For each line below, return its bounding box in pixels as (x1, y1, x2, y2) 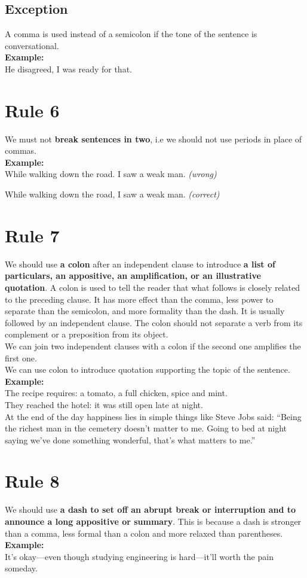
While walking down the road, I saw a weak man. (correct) (5, 188, 220, 200)
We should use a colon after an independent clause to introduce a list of (5, 257, 275, 270)
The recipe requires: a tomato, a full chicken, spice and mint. (5, 387, 228, 399)
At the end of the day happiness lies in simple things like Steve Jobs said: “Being (5, 410, 302, 422)
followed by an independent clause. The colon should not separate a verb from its (5, 316, 303, 328)
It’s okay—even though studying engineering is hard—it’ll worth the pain (5, 550, 274, 562)
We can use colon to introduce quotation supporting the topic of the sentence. (5, 363, 290, 376)
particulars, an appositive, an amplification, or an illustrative (5, 269, 261, 282)
